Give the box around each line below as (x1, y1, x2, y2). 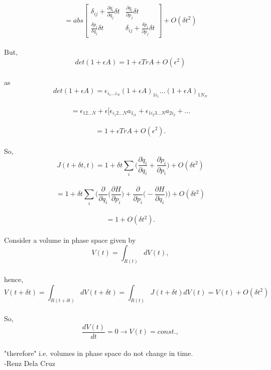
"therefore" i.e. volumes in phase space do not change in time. (4, 348, 193, 358)
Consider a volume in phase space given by (4, 234, 136, 245)
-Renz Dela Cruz (4, 357, 55, 368)
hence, (4, 273, 24, 284)
